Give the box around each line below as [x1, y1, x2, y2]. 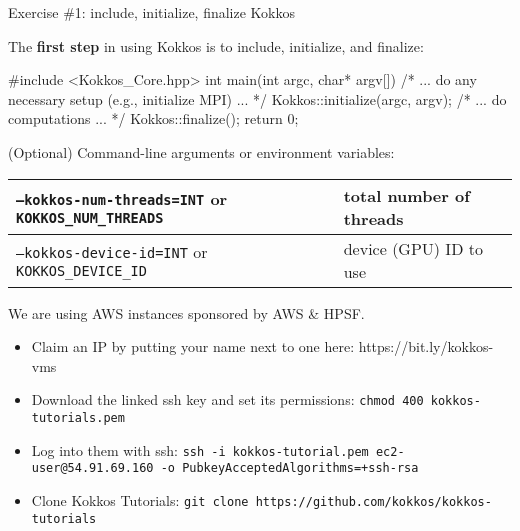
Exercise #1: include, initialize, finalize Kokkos [8, 2, 295, 22]
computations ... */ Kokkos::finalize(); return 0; [8, 108, 299, 129]
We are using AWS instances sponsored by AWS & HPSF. [8, 302, 365, 323]
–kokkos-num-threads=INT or [16, 187, 228, 211]
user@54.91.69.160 [31, 461, 154, 476]
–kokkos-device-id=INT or [16, 240, 208, 264]
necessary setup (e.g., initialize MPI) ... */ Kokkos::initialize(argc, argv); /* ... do [8, 88, 507, 109]
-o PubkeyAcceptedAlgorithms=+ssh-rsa [160, 461, 419, 476]
